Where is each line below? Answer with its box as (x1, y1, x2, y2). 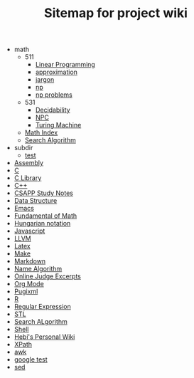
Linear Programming (35, 61, 96, 69)
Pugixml (14, 287, 38, 296)
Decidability (35, 105, 70, 115)
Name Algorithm (14, 265, 63, 273)
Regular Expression (14, 303, 71, 311)
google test (14, 355, 48, 364)
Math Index (24, 128, 58, 137)
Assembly (14, 159, 44, 167)
